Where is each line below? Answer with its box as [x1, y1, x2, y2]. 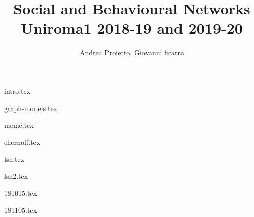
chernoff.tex [4, 136, 41, 147]
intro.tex [4, 85, 31, 96]
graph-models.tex [4, 102, 58, 113]
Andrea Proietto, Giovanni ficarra [79, 47, 185, 58]
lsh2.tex [4, 170, 28, 181]
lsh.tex [4, 154, 25, 164]
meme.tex [4, 120, 34, 130]
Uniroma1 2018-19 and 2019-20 [21, 18, 243, 39]
